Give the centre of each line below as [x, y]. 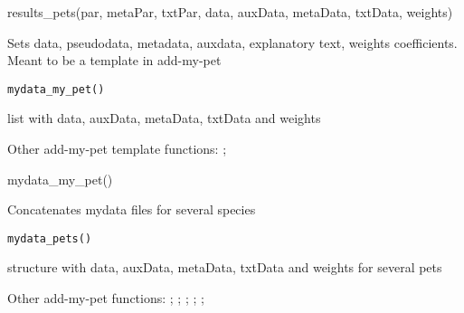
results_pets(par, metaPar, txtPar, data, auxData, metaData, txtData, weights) [230, 12]
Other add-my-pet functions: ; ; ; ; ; [106, 298]
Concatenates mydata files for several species [132, 209]
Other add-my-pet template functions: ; [117, 149]
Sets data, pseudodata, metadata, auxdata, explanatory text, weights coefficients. [232, 42]
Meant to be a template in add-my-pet [114, 60]
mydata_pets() [50, 238]
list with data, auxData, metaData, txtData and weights [164, 118]
